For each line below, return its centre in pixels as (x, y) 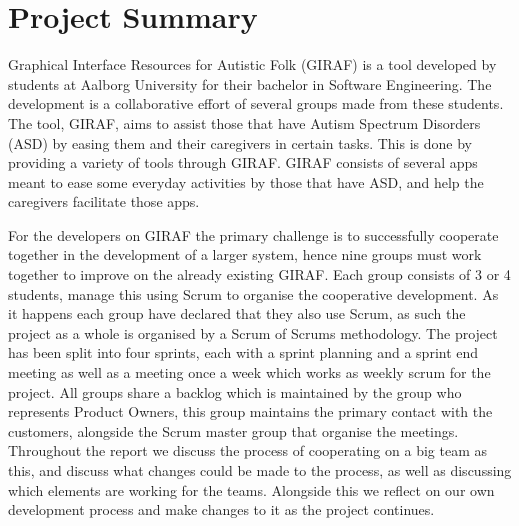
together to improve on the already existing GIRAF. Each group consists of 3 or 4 (259, 274)
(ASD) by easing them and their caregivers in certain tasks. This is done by (240, 142)
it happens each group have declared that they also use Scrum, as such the (237, 313)
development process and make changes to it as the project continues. (221, 509)
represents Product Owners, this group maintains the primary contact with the (250, 411)
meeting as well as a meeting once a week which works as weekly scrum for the (249, 372)
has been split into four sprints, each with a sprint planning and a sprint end (243, 352)
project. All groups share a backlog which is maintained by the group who (235, 391)
